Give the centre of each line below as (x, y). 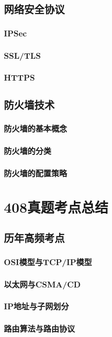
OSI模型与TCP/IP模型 (48, 261)
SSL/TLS (22, 55)
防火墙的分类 (28, 150)
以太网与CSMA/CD (42, 284)
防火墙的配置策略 (35, 173)
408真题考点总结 (56, 207)
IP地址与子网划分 (36, 306)
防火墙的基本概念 (35, 128)
